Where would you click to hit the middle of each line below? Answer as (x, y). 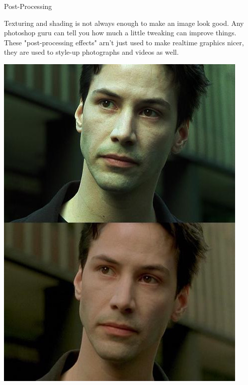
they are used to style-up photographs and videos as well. (91, 52)
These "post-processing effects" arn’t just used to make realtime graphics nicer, (124, 42)
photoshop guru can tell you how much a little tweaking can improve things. (120, 33)
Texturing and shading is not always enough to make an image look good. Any (124, 23)
